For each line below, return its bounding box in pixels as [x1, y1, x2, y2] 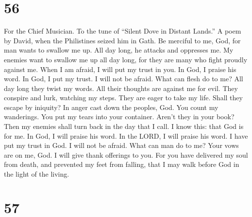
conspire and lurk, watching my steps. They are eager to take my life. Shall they [4, 92, 243, 103]
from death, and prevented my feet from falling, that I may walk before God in [4, 159, 239, 169]
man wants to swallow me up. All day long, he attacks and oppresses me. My [4, 45, 234, 55]
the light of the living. [4, 169, 69, 179]
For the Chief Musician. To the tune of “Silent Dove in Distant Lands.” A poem [4, 26, 241, 36]
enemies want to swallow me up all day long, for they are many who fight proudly [4, 54, 248, 64]
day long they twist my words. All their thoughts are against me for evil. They [4, 83, 238, 93]
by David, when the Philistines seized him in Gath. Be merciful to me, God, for [4, 35, 241, 45]
